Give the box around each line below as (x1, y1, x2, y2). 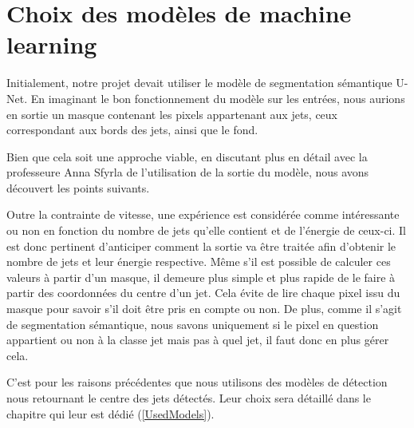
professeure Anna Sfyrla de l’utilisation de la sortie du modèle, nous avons (6, 164, 369, 180)
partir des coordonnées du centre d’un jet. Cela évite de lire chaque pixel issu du (6, 284, 400, 301)
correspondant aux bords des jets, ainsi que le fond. (6, 121, 258, 138)
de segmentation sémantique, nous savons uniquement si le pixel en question (6, 315, 379, 332)
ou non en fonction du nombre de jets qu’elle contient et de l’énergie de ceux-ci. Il (6, 222, 407, 239)
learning (6, 28, 97, 61)
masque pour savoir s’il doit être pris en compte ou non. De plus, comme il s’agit (6, 300, 402, 317)
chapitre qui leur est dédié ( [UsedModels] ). (6, 405, 215, 422)
